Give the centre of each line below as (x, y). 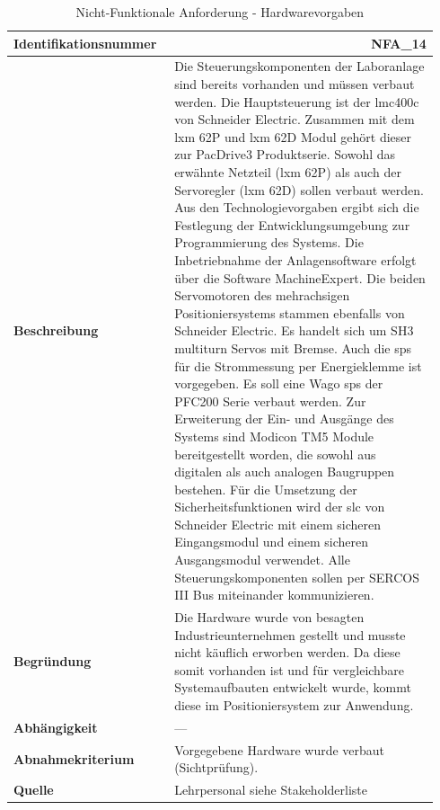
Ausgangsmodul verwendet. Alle (262, 560)
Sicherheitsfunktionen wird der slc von (280, 507)
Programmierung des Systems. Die (269, 242)
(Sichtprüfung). (216, 767)
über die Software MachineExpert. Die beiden (300, 277)
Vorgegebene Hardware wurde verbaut (280, 749)
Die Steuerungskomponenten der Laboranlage (299, 66)
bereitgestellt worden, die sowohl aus (275, 454)
